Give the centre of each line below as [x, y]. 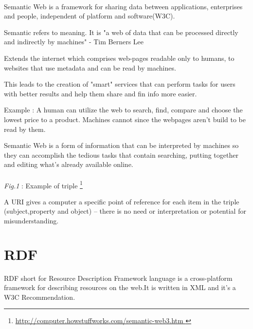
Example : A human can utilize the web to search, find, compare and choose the [123, 110]
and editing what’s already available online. [69, 164]
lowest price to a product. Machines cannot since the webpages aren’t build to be [125, 119]
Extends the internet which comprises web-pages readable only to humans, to [119, 58]
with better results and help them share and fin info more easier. [100, 93]
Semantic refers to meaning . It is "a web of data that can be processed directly [121, 32]
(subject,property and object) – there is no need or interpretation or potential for [125, 211]
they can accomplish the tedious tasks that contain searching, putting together [121, 155]
